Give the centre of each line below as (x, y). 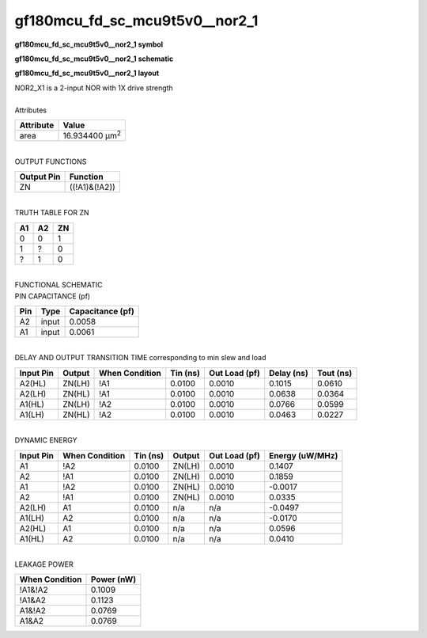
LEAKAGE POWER (44, 564)
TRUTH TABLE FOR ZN (52, 213)
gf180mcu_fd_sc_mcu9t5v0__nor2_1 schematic (94, 59)
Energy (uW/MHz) (304, 455)
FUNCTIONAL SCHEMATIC (59, 285)
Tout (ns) (335, 373)
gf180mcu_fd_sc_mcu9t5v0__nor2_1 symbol (89, 44)
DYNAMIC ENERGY (46, 440)
